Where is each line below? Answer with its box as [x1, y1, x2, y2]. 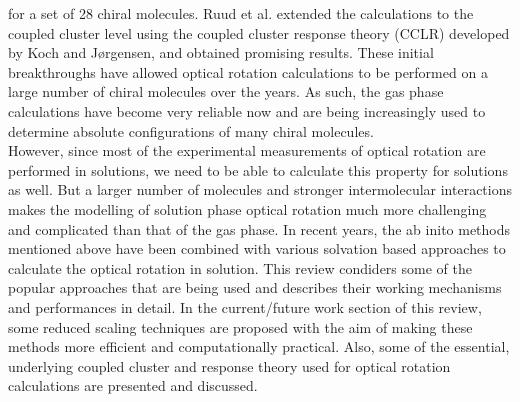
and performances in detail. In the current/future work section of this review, [8, 296, 482, 317]
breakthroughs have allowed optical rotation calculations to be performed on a [8, 61, 488, 82]
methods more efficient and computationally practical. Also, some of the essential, [8, 336, 510, 357]
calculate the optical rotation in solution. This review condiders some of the [8, 257, 472, 278]
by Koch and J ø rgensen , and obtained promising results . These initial [8, 42, 434, 63]
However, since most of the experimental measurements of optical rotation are [8, 140, 486, 161]
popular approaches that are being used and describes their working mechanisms [8, 277, 502, 298]
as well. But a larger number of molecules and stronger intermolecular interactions [8, 179, 513, 200]
